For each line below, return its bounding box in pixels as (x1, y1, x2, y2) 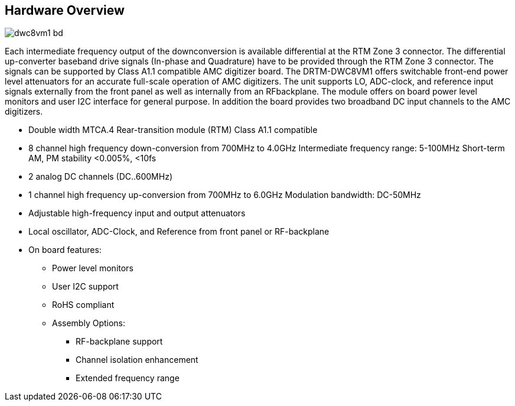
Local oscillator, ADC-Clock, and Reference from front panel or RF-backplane (28, 226, 330, 237)
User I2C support (52, 281, 119, 292)
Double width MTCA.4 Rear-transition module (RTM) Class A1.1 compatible (28, 125, 318, 135)
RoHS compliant (52, 300, 115, 310)
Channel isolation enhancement (76, 355, 198, 365)
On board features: (28, 245, 102, 255)
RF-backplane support (76, 336, 163, 347)
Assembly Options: (52, 318, 126, 329)
